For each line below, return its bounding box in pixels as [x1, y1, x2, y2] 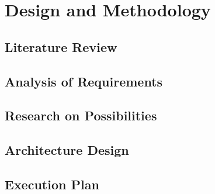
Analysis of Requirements [5, 72, 163, 90]
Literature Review [5, 37, 117, 56]
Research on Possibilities [5, 106, 157, 124]
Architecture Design [5, 141, 129, 159]
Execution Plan [5, 175, 99, 193]
